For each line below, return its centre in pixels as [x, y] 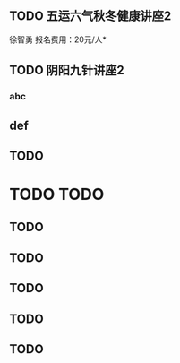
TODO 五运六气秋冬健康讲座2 [90, 16]
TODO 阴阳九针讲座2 [67, 70]
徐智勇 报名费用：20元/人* [58, 39]
